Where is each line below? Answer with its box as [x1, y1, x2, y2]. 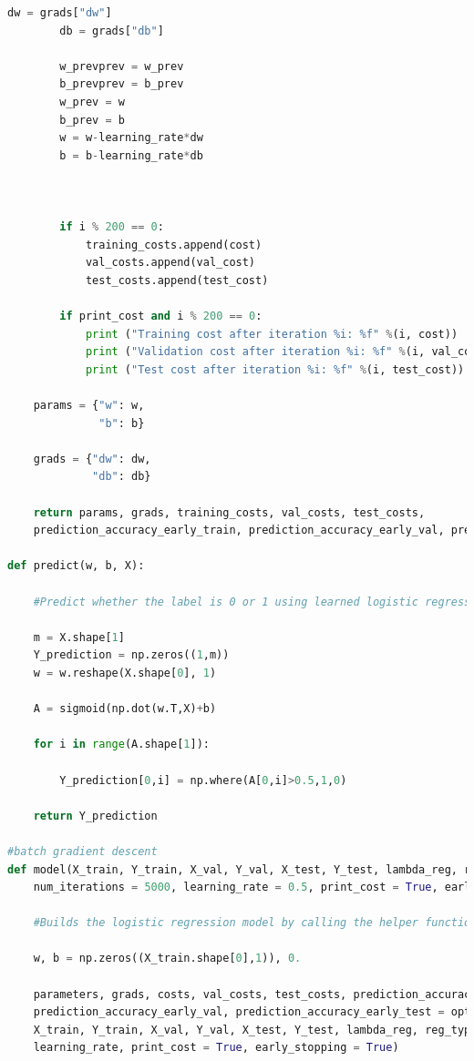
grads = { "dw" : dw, [33, 452, 151, 465]
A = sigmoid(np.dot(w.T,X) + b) [33, 702, 217, 716]
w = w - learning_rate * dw [59, 131, 203, 145]
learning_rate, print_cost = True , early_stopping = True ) [33, 1041, 399, 1055]
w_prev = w [59, 95, 125, 108]
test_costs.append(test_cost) [85, 273, 269, 287]
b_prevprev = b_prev [59, 77, 184, 91]
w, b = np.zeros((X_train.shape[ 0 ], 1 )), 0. [33, 952, 302, 965]
